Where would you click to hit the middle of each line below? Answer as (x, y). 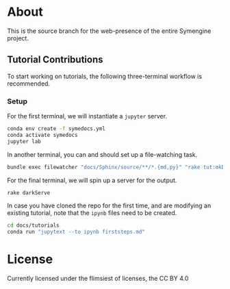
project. (18, 38)
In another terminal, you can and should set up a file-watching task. (102, 154)
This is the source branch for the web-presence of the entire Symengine (109, 31)
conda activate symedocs (42, 135)
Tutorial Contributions (55, 60)
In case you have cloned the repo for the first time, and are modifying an (109, 205)
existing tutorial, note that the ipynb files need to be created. (92, 213)
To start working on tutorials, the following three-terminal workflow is (105, 76)
